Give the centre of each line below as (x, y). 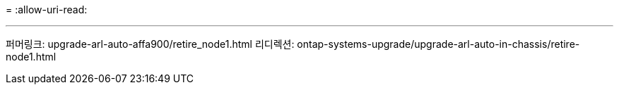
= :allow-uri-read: (47, 9)
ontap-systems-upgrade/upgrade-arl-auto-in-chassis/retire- (438, 44)
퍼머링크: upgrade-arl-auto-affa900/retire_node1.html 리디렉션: (150, 44)
